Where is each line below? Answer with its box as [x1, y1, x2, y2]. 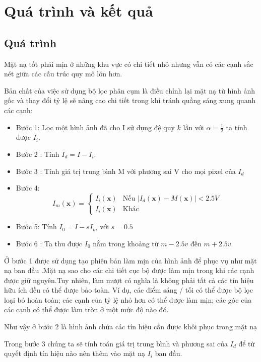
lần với [183, 122, 204, 132]
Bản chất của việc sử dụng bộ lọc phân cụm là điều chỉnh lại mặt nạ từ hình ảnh [4, 85, 255, 96]
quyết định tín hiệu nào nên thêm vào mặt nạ [4, 348, 146, 358]
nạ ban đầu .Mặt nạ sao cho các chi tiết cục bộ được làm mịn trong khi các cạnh [4, 265, 254, 276]
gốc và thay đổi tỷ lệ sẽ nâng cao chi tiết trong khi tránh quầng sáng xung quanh [4, 95, 256, 106]
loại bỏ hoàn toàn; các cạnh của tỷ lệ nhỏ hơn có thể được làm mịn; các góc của [4, 294, 252, 305]
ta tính [226, 122, 247, 132]
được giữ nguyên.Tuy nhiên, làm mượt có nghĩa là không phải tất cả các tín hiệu [4, 275, 254, 285]
